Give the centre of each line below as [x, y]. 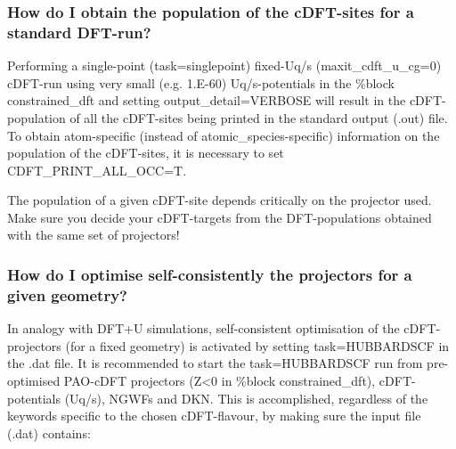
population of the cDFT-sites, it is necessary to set [146, 153]
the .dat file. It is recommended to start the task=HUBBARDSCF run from [215, 363]
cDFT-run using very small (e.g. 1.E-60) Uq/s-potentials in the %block [201, 82]
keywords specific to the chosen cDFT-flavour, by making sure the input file [214, 416]
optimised [34, 380]
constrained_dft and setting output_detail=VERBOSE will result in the [207, 100]
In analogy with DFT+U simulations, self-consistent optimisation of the [204, 328]
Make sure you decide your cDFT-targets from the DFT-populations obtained [220, 217]
